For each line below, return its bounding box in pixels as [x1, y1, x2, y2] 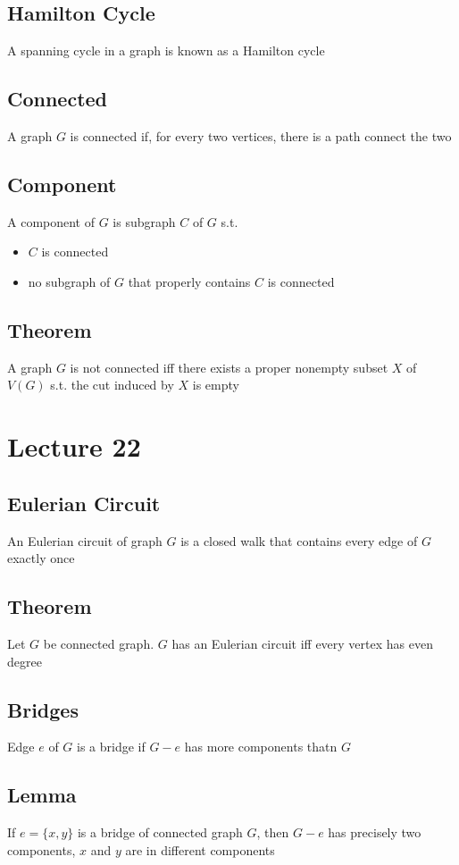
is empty [192, 375, 239, 394]
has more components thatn [184, 737, 338, 756]
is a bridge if [77, 737, 146, 756]
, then [256, 823, 289, 842]
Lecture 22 [7, 428, 141, 465]
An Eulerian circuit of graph [7, 531, 163, 550]
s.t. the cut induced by [50, 375, 174, 394]
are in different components [125, 840, 275, 859]
